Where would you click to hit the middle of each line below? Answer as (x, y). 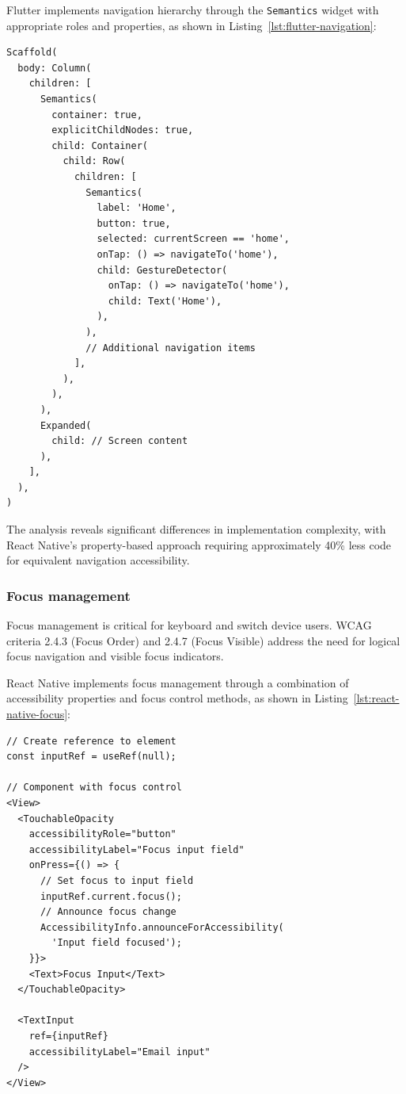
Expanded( (66, 425)
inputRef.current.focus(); (111, 896)
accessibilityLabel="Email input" (120, 1052)
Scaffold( (32, 53)
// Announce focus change (108, 912)
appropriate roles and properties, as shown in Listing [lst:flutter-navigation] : (192, 25)
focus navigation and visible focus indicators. (115, 656)
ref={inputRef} (68, 1036)
